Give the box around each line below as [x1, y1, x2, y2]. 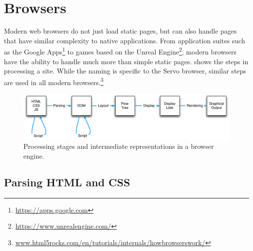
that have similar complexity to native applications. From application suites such [4, 35, 245, 45]
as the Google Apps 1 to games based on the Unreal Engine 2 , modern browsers [4, 45, 237, 56]
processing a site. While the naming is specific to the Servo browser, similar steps [4, 66, 246, 76]
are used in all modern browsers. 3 [4, 75, 104, 87]
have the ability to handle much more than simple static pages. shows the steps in [4, 56, 249, 66]
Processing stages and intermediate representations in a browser [23, 141, 214, 151]
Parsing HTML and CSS [4, 174, 130, 189]
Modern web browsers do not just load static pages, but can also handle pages [4, 26, 237, 36]
